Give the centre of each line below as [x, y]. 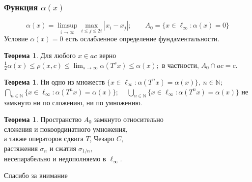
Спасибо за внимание [36, 175]
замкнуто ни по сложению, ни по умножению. [73, 103]
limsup [68, 26]
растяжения [21, 148]
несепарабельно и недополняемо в [55, 159]
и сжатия [63, 148]
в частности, [180, 65]
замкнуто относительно [129, 119]
